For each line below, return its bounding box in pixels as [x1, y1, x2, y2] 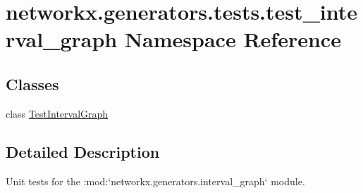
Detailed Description [6, 140, 160, 162]
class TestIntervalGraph [6, 106, 109, 120]
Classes [6, 73, 59, 94]
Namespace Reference [124, 25, 341, 54]
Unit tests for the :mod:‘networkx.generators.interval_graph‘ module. [6, 173, 305, 188]
